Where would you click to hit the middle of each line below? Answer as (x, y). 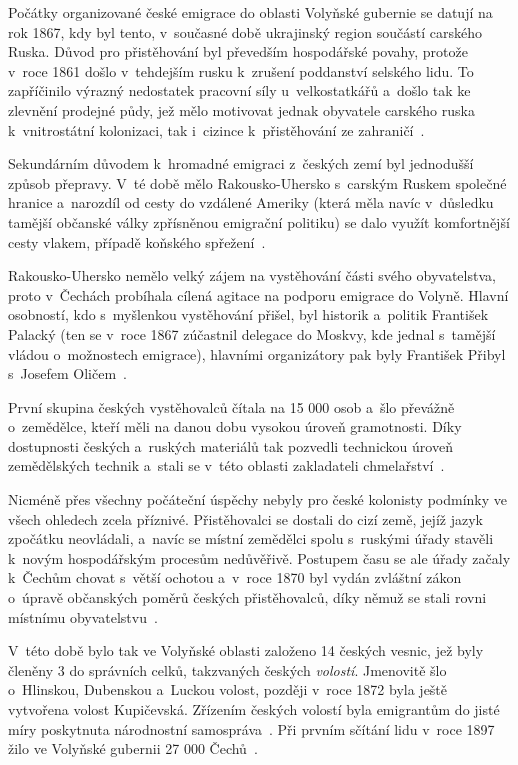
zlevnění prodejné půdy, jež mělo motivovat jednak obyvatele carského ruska (241, 109)
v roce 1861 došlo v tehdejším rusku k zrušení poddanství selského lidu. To (241, 70)
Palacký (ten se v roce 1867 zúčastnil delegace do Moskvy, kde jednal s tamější (252, 333)
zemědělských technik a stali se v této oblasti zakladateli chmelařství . (226, 465)
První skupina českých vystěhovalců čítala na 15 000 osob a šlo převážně (231, 406)
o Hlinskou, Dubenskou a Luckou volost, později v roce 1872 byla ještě (228, 689)
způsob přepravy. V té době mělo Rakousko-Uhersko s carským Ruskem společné (257, 182)
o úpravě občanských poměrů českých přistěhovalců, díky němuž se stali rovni (247, 597)
